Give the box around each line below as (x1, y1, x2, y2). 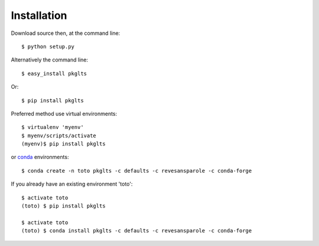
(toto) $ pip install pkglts (21, 203, 106, 209)
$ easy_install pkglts (21, 70, 87, 77)
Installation (11, 9, 67, 22)
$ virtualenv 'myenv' (21, 124, 84, 131)
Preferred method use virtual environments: (11, 110, 118, 117)
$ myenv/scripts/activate (21, 132, 97, 139)
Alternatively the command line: (11, 56, 89, 63)
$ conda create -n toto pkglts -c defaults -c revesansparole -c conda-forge (21, 167, 252, 174)
